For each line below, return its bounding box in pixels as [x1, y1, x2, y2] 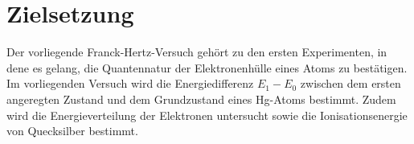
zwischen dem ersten [300, 75, 401, 92]
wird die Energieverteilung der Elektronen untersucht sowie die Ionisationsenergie [6, 106, 408, 123]
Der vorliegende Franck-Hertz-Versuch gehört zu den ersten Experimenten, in [6, 43, 387, 60]
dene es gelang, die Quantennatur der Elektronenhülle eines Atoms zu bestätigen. [6, 59, 408, 76]
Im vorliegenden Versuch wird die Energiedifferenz [6, 75, 254, 92]
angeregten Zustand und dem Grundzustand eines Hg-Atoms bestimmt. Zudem [6, 90, 396, 107]
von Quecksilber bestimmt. [6, 122, 138, 139]
